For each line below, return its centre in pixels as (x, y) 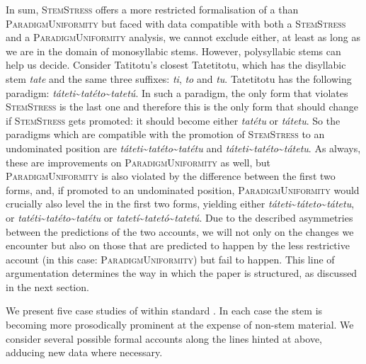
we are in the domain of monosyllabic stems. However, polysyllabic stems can (173, 51)
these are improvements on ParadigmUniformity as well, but (138, 162)
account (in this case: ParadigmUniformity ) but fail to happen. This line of (170, 259)
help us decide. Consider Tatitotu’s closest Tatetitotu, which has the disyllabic (176, 65)
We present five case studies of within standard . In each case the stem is (164, 311)
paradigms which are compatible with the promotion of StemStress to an (165, 134)
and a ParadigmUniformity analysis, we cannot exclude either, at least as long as (183, 37)
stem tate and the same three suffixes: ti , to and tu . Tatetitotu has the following (179, 78)
